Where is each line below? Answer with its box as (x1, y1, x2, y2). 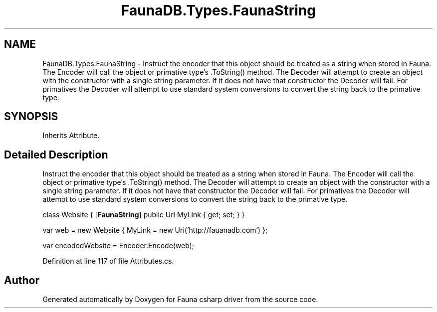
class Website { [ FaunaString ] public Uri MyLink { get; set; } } (42, 210, 245, 219)
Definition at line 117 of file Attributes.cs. (42, 257, 174, 266)
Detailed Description (4, 148, 108, 161)
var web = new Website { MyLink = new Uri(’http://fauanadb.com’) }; (42, 226, 268, 235)
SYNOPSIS (4, 110, 58, 123)
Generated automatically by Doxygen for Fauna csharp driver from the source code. (42, 295, 318, 304)
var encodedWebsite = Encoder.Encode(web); (42, 241, 195, 250)
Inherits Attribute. (42, 131, 100, 140)
